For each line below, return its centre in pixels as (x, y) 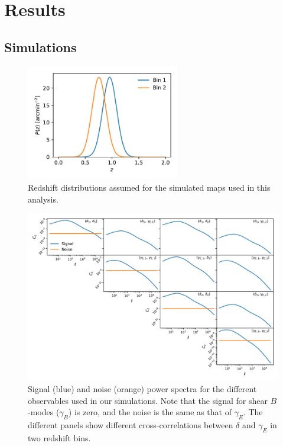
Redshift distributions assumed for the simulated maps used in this (149, 187)
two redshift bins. (59, 437)
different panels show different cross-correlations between (131, 425)
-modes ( (44, 412)
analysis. (43, 199)
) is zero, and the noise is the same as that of (150, 412)
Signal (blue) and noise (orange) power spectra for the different (142, 389)
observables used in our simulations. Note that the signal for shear (148, 400)
